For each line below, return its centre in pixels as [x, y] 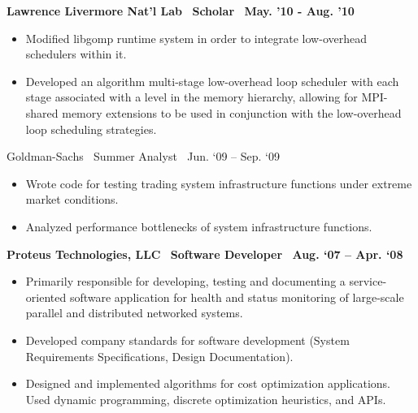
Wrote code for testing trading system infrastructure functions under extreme [219, 183]
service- [368, 281]
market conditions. [72, 199]
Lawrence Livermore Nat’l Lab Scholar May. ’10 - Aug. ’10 [181, 11]
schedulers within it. [76, 54]
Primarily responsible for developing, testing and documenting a [185, 281]
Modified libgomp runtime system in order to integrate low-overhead [196, 38]
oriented [46, 297]
